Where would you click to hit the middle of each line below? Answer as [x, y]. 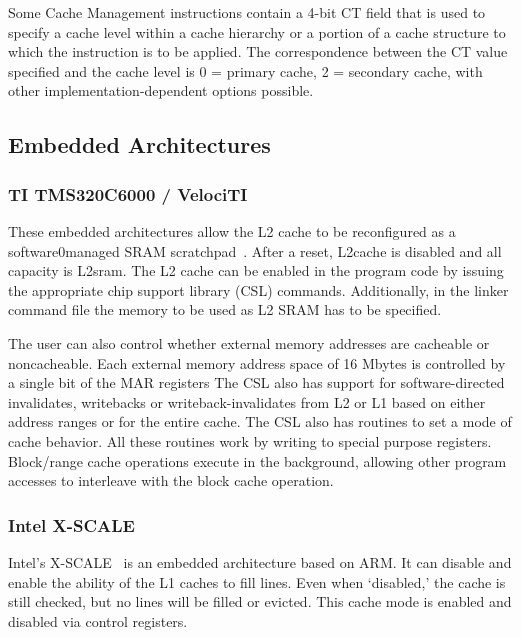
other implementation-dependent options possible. [161, 90]
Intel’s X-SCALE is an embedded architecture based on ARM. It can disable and [260, 561]
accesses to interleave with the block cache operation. [171, 480]
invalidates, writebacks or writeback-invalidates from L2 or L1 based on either [247, 401]
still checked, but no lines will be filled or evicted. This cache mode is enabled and [260, 601]
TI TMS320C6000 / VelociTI [128, 193]
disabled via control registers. [98, 620]
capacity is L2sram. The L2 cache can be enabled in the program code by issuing [256, 270]
